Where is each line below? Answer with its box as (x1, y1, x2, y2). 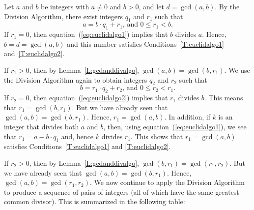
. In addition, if (164, 112, 210, 122)
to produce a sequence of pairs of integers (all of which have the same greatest (4, 186, 239, 197)
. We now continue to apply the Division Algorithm (90, 177, 245, 187)
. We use (224, 64, 250, 75)
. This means (204, 92, 243, 103)
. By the (215, 1, 240, 11)
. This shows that (130, 131, 183, 141)
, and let (139, 1, 164, 11)
